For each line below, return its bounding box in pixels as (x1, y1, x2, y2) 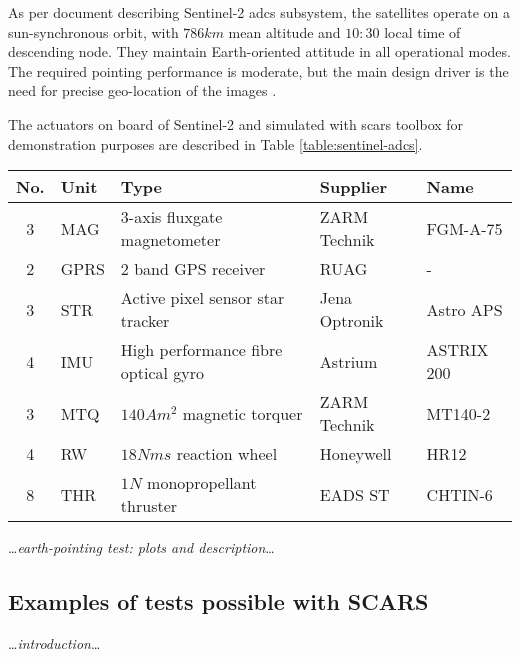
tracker (120, 309, 170, 333)
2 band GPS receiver (120, 257, 266, 281)
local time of (384, 21, 461, 42)
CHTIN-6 (426, 482, 493, 506)
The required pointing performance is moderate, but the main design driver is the (8, 60, 509, 81)
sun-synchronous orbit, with (8, 21, 179, 42)
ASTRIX (426, 338, 489, 362)
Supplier (319, 175, 387, 199)
